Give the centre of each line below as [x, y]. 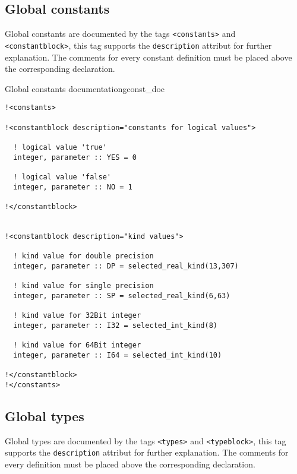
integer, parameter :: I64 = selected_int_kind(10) [118, 355]
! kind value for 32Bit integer [77, 316]
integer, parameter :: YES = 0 [75, 157]
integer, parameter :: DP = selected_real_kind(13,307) [126, 266]
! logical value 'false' [62, 177]
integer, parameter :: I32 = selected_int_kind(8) [115, 325]
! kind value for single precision [83, 286]
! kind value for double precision [83, 256]
